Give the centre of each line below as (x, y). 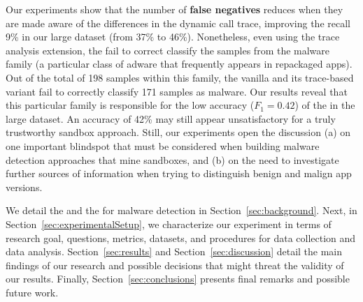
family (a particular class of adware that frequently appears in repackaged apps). (179, 64)
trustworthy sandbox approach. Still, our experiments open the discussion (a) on (178, 132)
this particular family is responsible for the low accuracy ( (130, 105)
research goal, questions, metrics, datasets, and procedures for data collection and (181, 237)
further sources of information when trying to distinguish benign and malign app (179, 173)
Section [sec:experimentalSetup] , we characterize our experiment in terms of (169, 224)
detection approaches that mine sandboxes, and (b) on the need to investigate (172, 159)
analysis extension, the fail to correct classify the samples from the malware (168, 50)
